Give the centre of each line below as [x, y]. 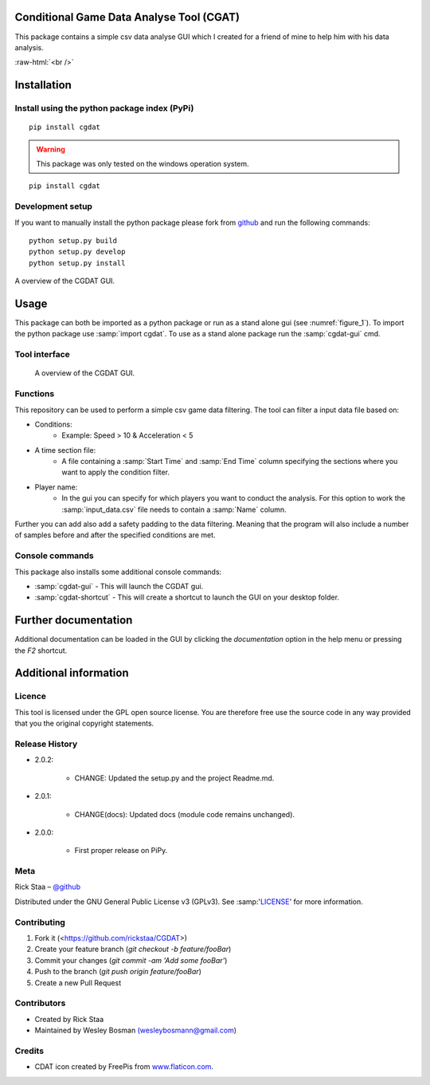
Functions [35, 394]
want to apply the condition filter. [116, 472]
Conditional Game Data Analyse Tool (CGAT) [127, 17]
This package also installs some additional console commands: [118, 572]
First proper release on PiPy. [121, 851]
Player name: [56, 487]
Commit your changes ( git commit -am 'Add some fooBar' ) [131, 960]
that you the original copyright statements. [84, 723]
